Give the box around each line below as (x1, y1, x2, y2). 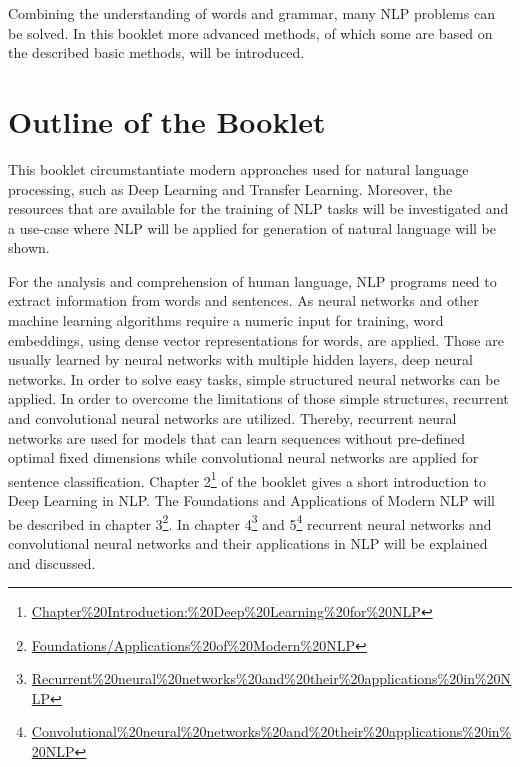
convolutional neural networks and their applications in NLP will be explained (8, 532, 488, 553)
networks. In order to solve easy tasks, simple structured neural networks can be (8, 368, 500, 389)
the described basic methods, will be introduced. (8, 42, 305, 63)
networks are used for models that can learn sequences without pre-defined (8, 427, 466, 448)
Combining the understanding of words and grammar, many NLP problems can (8, 3, 495, 23)
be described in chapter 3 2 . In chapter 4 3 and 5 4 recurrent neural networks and (8, 510, 492, 534)
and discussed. (8, 552, 96, 573)
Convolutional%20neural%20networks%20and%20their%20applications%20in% (31, 721, 512, 742)
